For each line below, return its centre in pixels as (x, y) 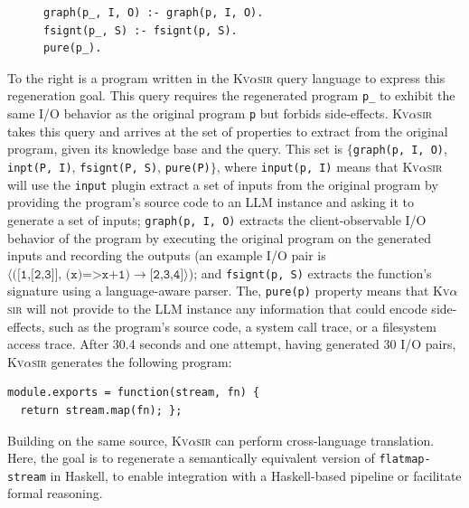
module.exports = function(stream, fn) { (134, 393)
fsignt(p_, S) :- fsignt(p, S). (141, 30)
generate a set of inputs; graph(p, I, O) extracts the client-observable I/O (217, 219)
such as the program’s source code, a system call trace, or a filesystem (243, 326)
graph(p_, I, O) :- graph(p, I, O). (154, 13)
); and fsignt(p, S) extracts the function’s (310, 273)
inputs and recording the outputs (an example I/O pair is (167, 255)
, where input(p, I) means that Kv (318, 166)
